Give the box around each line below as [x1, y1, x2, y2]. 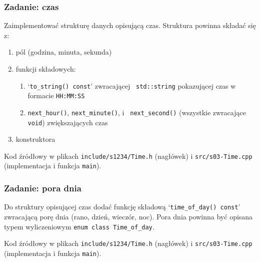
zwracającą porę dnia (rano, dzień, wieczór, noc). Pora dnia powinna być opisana [4, 211, 253, 221]
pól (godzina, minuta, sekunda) [15, 47, 112, 57]
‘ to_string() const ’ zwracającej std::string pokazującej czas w [27, 80, 236, 91]
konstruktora [15, 134, 55, 144]
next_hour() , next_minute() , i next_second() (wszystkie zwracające [27, 107, 246, 117]
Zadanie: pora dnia [4, 182, 81, 194]
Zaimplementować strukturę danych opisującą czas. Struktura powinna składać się [4, 20, 256, 31]
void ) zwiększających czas [27, 117, 108, 127]
